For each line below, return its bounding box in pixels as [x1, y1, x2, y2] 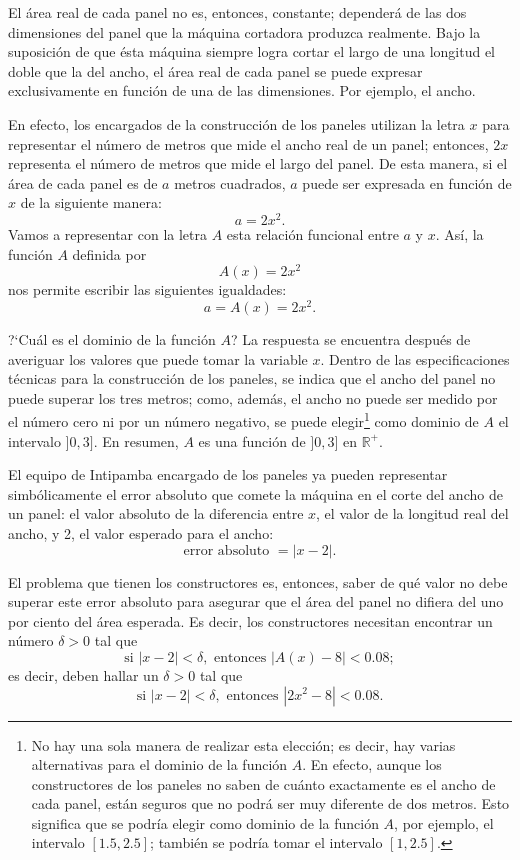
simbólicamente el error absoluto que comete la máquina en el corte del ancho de [8, 483, 503, 504]
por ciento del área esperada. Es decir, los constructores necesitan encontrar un [8, 610, 493, 631]
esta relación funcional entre [226, 224, 399, 245]
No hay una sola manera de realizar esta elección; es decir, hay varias [31, 734, 456, 755]
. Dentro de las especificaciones [320, 348, 510, 369]
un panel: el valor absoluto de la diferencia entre [8, 503, 304, 524]
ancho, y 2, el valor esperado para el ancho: [8, 522, 274, 543]
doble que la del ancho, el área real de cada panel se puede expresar [8, 60, 423, 81]
